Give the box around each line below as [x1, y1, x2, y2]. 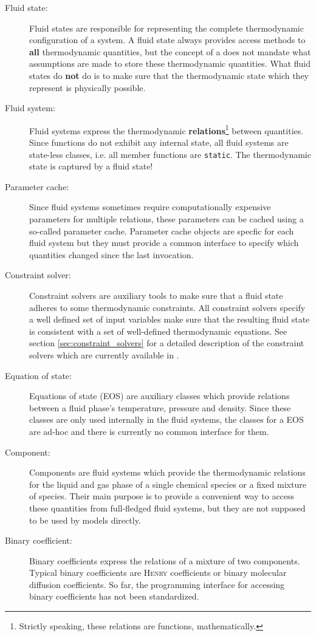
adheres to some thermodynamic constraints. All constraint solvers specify [29, 301, 306, 313]
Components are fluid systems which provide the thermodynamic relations [29, 466, 306, 479]
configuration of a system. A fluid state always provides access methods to [29, 33, 306, 46]
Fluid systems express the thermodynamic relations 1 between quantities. [29, 122, 304, 137]
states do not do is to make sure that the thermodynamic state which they [29, 69, 309, 81]
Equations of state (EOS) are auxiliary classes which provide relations [29, 389, 290, 402]
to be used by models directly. [29, 513, 141, 526]
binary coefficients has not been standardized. [29, 590, 199, 603]
